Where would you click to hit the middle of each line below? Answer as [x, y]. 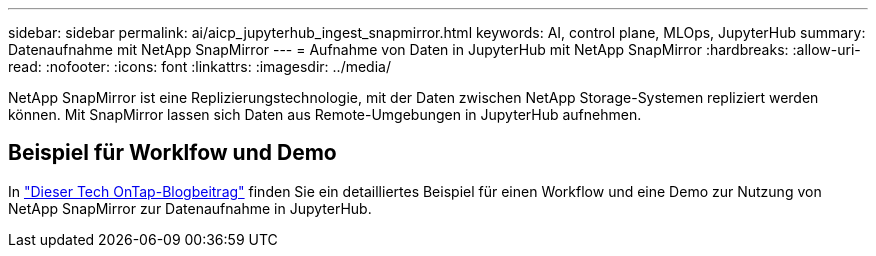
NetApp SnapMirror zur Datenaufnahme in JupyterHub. [190, 208]
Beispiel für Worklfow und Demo [172, 153]
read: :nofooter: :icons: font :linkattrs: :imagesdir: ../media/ [199, 66]
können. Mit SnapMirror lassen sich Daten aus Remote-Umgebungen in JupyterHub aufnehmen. [325, 114]
